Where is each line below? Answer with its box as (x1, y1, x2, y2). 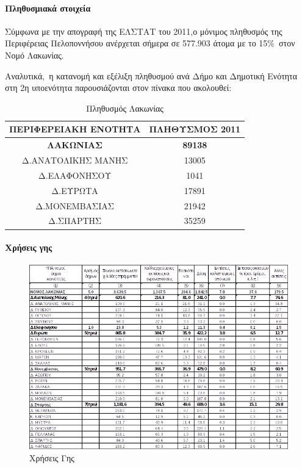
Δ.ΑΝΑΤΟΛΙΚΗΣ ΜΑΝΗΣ (21, 154, 128, 167)
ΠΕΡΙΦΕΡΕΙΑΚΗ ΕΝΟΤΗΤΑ (9, 123, 141, 135)
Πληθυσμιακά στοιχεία (5, 1, 91, 14)
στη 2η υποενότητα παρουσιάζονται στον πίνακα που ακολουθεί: (5, 81, 232, 94)
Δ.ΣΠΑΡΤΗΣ (48, 214, 102, 227)
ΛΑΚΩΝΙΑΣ (47, 139, 102, 151)
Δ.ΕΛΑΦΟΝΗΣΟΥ (38, 168, 112, 181)
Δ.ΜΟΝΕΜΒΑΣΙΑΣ (35, 199, 114, 212)
